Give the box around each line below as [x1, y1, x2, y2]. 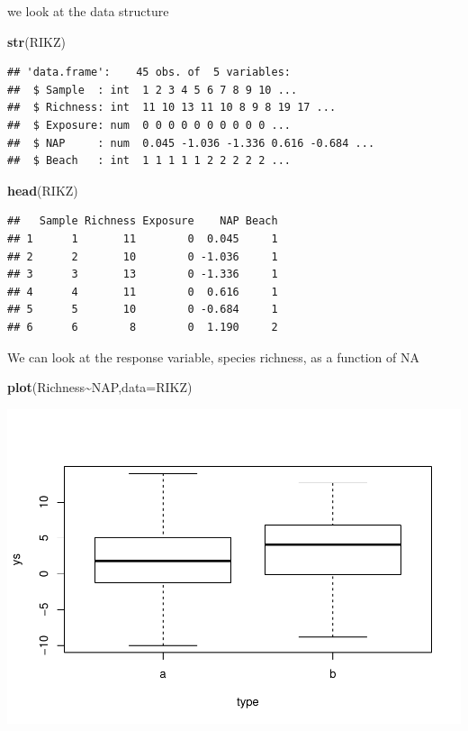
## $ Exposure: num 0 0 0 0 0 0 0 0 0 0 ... [7, 118, 291, 132]
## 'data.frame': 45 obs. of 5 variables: [7, 66, 291, 79]
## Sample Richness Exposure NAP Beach [7, 215, 278, 228]
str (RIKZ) [7, 32, 66, 50]
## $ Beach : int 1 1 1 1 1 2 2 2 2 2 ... [7, 154, 291, 168]
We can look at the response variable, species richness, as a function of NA [7, 347, 419, 366]
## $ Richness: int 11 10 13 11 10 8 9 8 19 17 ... [7, 101, 337, 114]
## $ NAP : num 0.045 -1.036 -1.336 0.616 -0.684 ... [7, 136, 375, 150]
